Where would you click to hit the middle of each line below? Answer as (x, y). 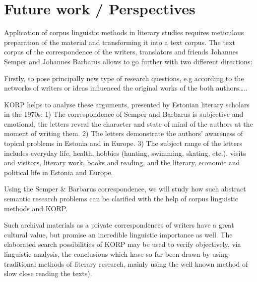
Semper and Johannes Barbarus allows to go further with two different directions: (128, 61)
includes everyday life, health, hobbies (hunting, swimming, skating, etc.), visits (125, 153)
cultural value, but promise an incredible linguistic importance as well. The (118, 234)
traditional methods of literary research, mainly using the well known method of (126, 263)
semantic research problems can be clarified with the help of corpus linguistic (121, 199)
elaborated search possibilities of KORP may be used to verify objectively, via (123, 244)
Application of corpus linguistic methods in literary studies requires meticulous (124, 32)
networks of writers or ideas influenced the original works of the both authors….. (126, 88)
